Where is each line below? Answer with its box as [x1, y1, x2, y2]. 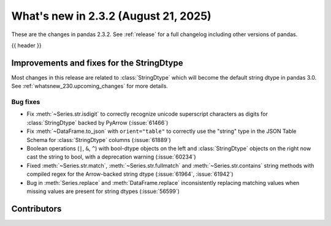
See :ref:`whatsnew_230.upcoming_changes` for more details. [11, 83, 169, 90]
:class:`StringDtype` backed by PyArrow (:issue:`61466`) [26, 119, 169, 126]
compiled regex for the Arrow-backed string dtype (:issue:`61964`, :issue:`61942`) [26, 170, 234, 178]
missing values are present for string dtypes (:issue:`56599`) [26, 187, 180, 195]
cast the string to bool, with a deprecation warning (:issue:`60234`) [26, 153, 196, 160]
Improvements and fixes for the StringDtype [11, 58, 183, 68]
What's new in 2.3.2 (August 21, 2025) [11, 9, 211, 23]
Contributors [11, 203, 62, 214]
